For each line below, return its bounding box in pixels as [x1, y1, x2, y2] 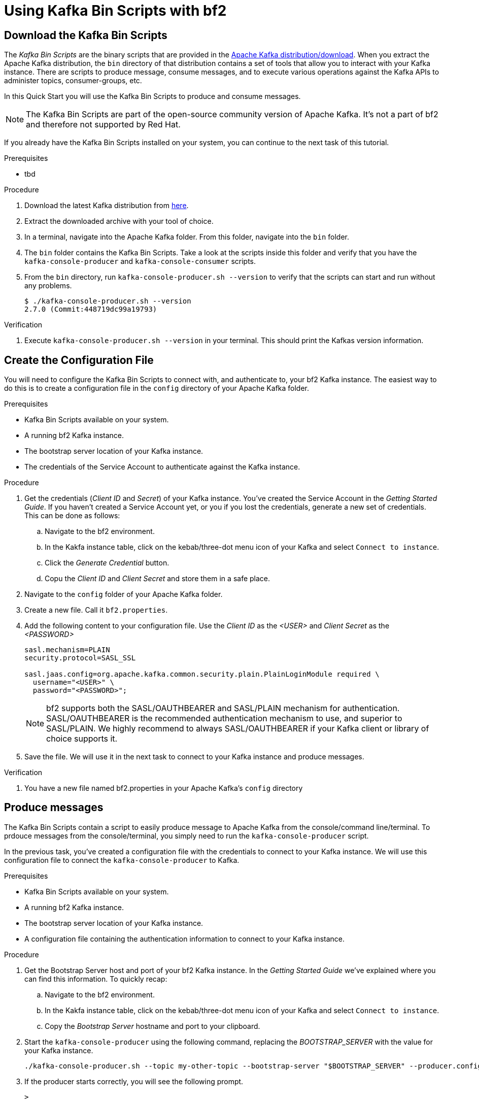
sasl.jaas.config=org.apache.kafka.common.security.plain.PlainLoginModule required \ [24, 670, 380, 679]
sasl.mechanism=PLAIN [24, 646, 110, 654]
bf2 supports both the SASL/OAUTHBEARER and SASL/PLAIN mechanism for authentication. [46, 703, 400, 714]
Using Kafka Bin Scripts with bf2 [4, 2, 227, 19]
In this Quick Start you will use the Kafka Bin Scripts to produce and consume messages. [4, 92, 301, 101]
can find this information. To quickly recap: [24, 974, 167, 983]
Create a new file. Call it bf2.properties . [24, 606, 168, 615]
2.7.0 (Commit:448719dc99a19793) [24, 305, 157, 314]
